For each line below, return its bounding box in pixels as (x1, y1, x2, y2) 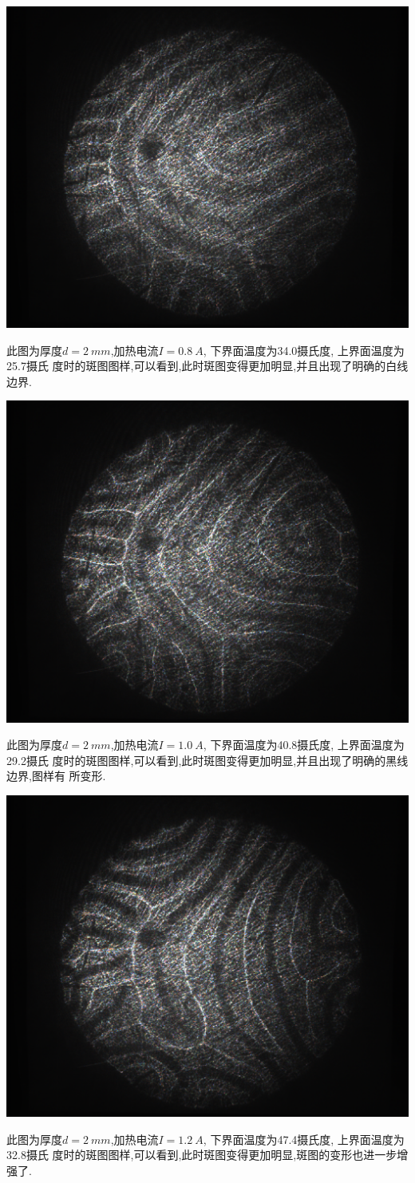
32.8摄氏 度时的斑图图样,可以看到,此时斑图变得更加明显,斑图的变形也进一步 (6, 1146, 397, 1163)
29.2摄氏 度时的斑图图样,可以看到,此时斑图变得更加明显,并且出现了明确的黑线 (6, 751, 409, 768)
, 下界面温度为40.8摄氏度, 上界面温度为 (203, 736, 405, 753)
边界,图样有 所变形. (6, 767, 106, 784)
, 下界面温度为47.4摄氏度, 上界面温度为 (203, 1130, 405, 1147)
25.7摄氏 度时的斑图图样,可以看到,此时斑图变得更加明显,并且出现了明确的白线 (6, 357, 409, 374)
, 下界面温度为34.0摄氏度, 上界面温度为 (203, 341, 405, 358)
